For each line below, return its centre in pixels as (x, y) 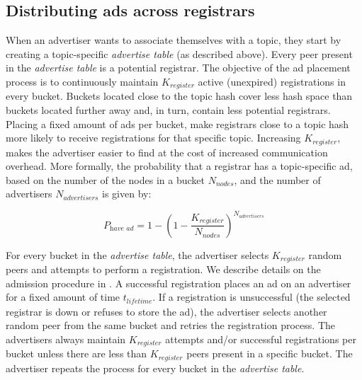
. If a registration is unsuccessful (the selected (251, 297)
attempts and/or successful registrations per (261, 339)
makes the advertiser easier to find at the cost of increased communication (167, 152)
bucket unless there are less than (77, 353)
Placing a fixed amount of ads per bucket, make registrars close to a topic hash (177, 123)
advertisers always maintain (66, 339)
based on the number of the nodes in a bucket (105, 179)
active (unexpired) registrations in (272, 81)
